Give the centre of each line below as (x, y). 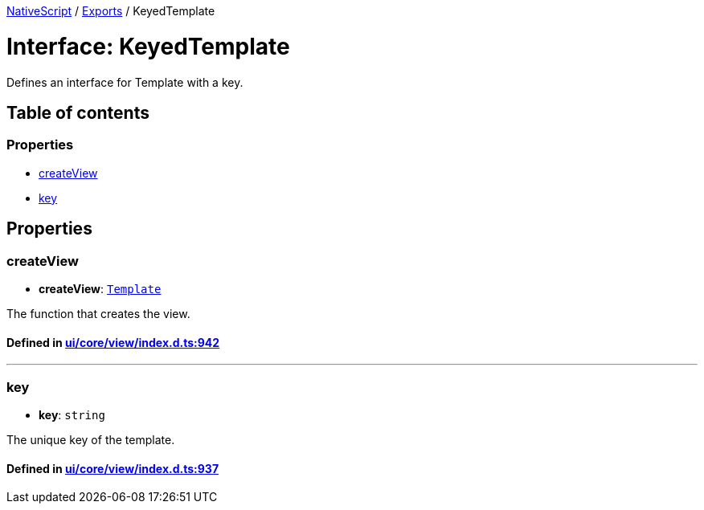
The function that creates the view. (98, 313)
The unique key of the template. (91, 439)
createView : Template (100, 288)
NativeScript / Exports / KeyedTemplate (111, 11)
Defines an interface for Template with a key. (125, 82)
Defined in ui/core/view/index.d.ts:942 (113, 342)
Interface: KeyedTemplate (148, 46)
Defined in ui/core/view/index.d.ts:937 (113, 468)
